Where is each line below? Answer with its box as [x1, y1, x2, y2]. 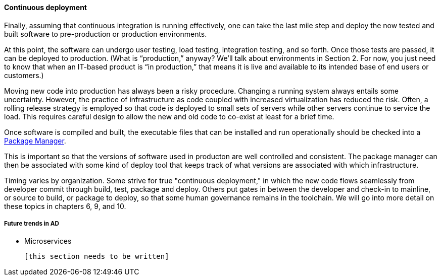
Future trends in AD [4, 220, 59, 227]
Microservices [24, 237, 72, 246]
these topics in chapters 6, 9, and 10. [4, 201, 126, 211]
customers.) [4, 71, 44, 80]
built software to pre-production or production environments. [4, 29, 207, 38]
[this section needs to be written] [24, 252, 169, 261]
